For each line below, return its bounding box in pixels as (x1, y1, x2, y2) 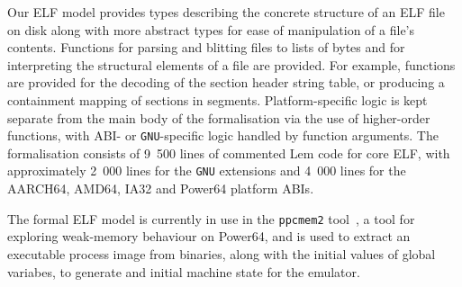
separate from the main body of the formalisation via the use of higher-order (7, 108, 430, 127)
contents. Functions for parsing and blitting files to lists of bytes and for (7, 38, 405, 57)
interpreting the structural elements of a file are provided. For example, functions (7, 55, 456, 74)
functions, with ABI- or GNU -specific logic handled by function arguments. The (7, 126, 439, 145)
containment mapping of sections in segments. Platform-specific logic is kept (7, 90, 428, 109)
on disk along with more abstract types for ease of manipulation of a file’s (7, 20, 415, 39)
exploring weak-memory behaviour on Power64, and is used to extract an (7, 227, 411, 246)
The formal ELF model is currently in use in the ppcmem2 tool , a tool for (7, 209, 415, 228)
